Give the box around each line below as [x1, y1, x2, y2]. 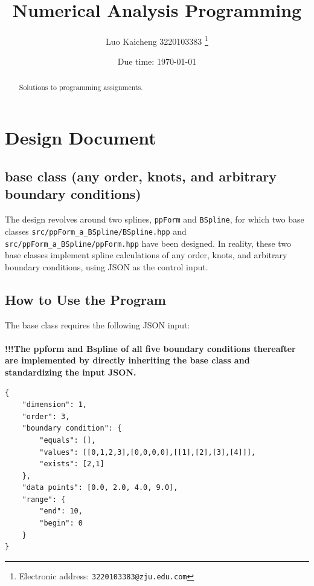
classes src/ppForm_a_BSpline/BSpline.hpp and [5, 224, 187, 237]
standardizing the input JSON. [5, 365, 136, 378]
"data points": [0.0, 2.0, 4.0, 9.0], [22, 483, 178, 492]
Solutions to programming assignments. [19, 82, 143, 92]
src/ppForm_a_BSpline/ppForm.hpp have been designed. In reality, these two [5, 236, 292, 249]
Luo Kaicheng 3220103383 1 [106, 33, 208, 47]
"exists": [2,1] [39, 460, 104, 469]
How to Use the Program [5, 290, 166, 308]
